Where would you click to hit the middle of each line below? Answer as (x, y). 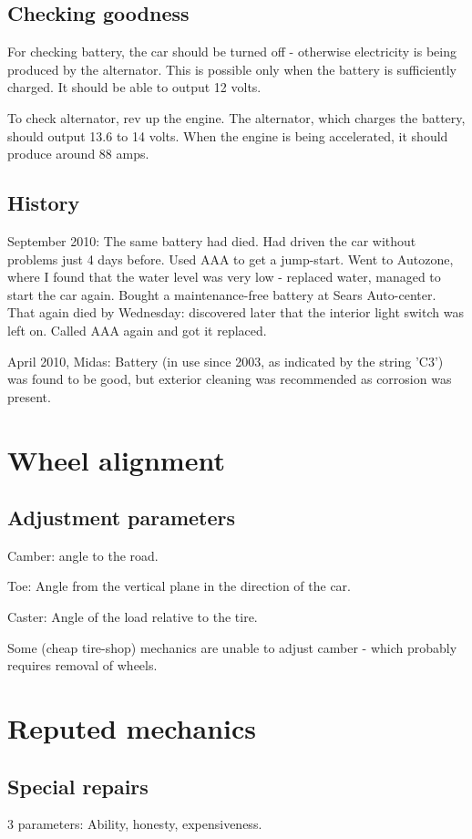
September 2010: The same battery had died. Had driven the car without (212, 240)
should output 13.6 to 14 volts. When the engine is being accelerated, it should (228, 135)
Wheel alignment (116, 459)
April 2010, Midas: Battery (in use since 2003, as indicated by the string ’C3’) (226, 361)
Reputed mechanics (132, 728)
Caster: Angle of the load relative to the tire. (133, 617)
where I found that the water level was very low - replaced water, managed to (224, 277)
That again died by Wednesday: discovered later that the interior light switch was (236, 312)
